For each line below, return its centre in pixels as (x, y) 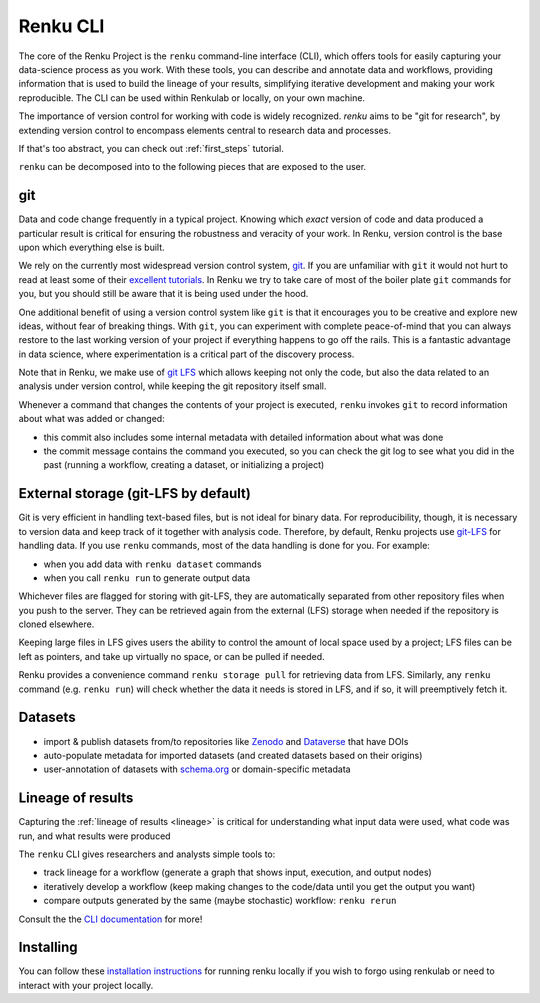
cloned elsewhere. (56, 624)
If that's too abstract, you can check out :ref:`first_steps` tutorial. (151, 148)
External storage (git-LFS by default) (135, 493)
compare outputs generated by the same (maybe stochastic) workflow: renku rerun (220, 901)
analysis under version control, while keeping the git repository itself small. (172, 386)
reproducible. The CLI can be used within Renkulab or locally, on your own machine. (191, 97)
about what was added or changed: (91, 419)
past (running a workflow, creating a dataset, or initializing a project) (184, 465)
